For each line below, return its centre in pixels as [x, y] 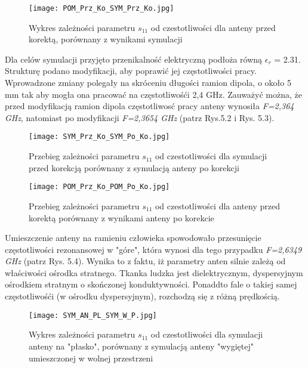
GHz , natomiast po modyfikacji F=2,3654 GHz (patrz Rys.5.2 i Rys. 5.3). [140, 117]
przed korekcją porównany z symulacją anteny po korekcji [134, 167]
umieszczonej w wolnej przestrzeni [91, 358]
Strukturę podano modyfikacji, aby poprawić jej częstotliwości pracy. [131, 71]
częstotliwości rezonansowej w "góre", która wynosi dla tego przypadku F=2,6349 [153, 249]
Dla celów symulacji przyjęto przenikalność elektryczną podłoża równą [134, 59]
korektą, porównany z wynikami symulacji [106, 39]
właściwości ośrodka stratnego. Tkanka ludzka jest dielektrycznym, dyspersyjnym [154, 272]
